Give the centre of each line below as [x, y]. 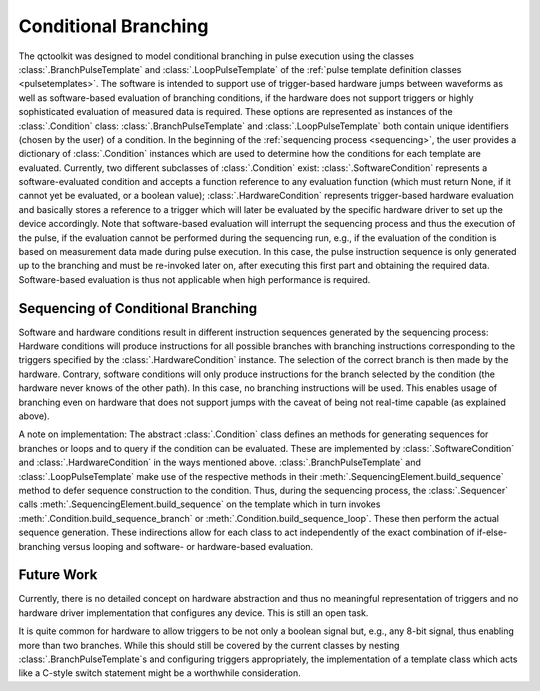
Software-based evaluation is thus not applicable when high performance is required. [194, 279]
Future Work [58, 575]
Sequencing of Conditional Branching [138, 308]
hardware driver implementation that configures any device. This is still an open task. [193, 612]
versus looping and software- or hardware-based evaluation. [188, 546]
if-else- [492, 532]
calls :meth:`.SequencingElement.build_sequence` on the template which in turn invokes [199, 504]
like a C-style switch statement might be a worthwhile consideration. [160, 673]
